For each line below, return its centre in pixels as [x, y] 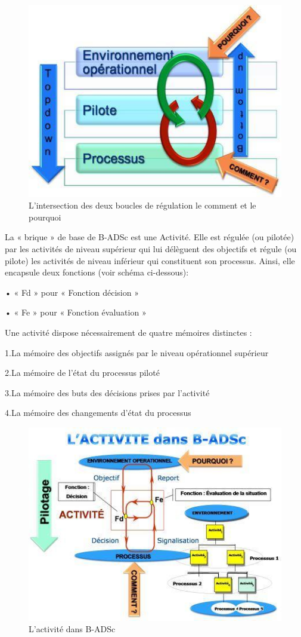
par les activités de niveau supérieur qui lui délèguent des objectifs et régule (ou [151, 248]
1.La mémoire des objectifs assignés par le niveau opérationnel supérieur [137, 352]
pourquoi [45, 217]
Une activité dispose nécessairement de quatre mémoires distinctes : [128, 332]
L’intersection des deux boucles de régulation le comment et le [142, 205]
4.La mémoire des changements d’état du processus [98, 413]
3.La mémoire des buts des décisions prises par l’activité [107, 392]
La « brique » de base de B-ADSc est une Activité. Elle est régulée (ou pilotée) [150, 237]
